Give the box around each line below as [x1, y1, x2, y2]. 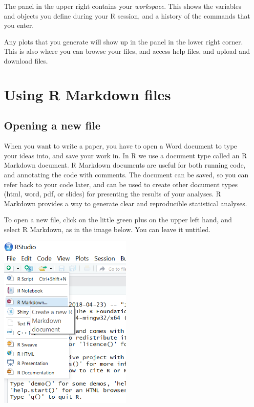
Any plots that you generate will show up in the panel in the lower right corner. [4, 36, 243, 46]
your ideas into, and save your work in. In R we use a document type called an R [4, 150, 247, 160]
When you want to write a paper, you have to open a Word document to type [4, 141, 237, 151]
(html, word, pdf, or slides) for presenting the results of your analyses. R [4, 189, 221, 199]
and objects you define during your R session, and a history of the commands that [4, 10, 251, 21]
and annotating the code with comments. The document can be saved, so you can [4, 169, 249, 179]
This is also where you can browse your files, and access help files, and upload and [4, 46, 250, 56]
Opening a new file [4, 118, 101, 133]
